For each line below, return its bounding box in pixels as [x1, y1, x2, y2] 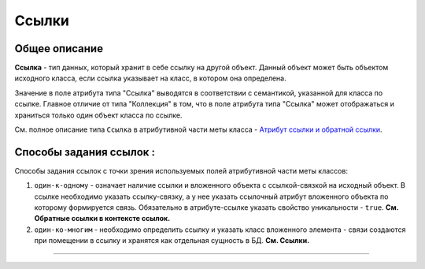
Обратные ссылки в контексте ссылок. [34, 214, 171, 223]
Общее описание [14, 42, 104, 55]
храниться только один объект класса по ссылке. [14, 110, 183, 120]
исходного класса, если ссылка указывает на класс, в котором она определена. [14, 73, 286, 83]
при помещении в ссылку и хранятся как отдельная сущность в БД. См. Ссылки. [34, 236, 310, 245]
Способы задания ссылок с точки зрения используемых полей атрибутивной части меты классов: [14, 166, 348, 175]
